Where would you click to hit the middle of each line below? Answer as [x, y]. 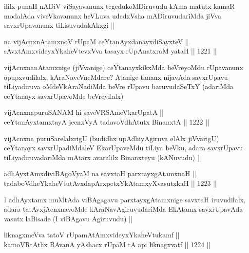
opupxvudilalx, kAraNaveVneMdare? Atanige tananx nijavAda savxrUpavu [116, 77]
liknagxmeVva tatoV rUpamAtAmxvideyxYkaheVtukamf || [92, 235]
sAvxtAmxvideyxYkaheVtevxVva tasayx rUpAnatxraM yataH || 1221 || [110, 51]
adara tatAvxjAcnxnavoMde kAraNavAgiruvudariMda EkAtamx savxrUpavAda [124, 209]
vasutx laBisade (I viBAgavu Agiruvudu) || [68, 218]
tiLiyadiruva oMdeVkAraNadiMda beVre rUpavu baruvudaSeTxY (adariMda [119, 86]
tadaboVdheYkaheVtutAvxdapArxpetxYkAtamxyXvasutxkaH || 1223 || [110, 183]
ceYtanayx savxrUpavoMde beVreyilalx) [64, 96]
